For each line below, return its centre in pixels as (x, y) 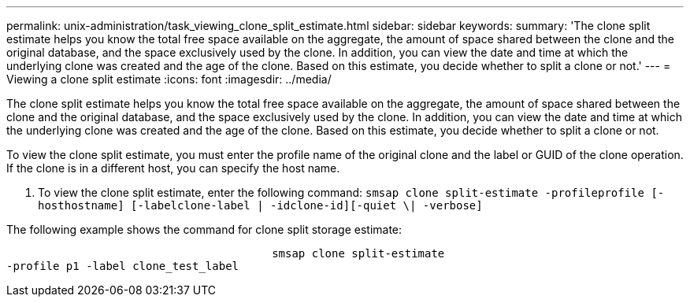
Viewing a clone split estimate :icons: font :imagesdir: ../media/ (169, 79)
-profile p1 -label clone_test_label (123, 266)
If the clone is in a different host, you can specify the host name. (173, 168)
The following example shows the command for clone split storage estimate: (204, 229)
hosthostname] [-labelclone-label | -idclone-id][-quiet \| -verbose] (260, 205)
